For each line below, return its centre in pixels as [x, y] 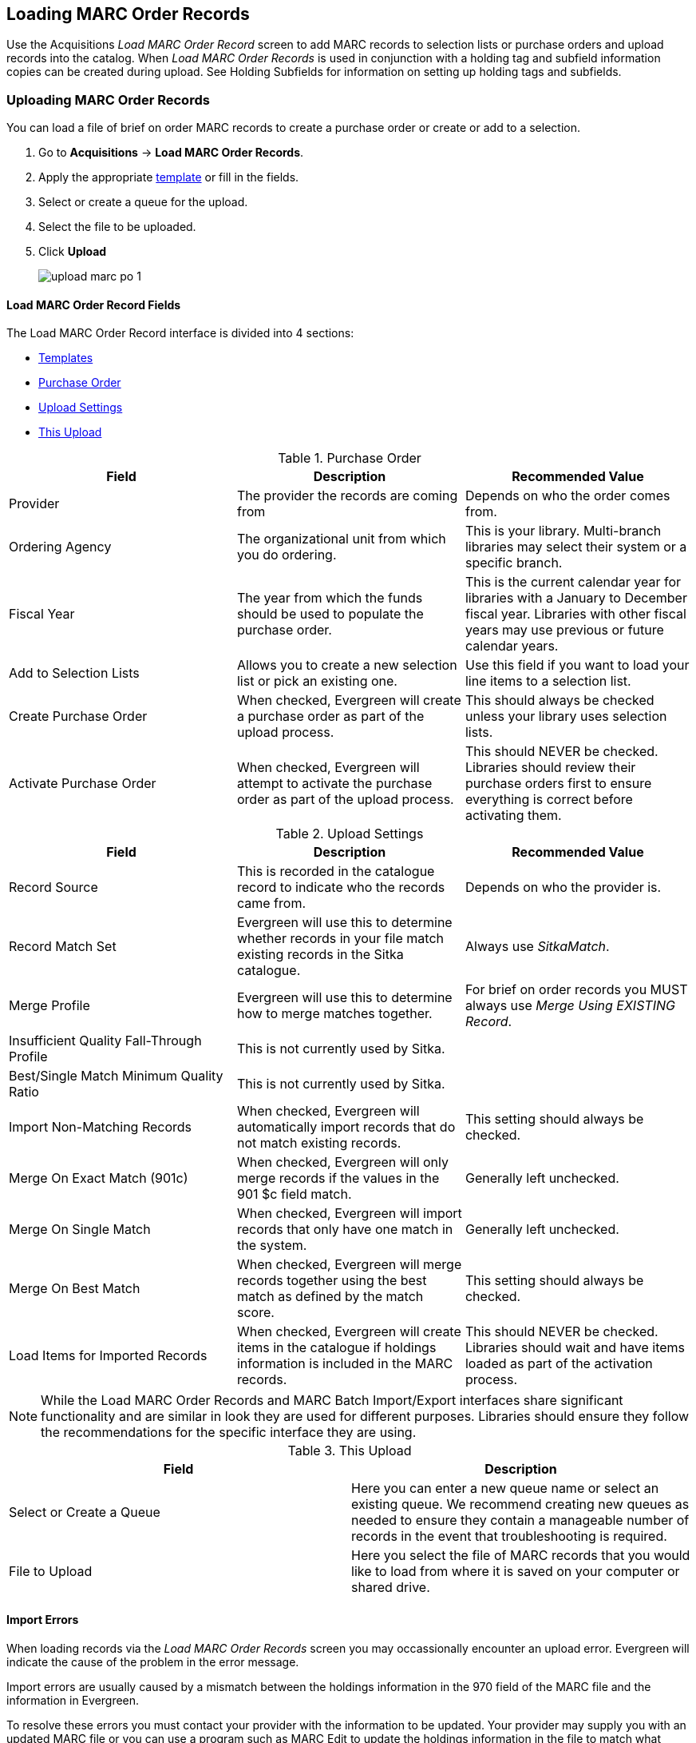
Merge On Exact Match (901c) [99, 1178]
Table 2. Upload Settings [350, 834]
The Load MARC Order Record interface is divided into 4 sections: [180, 333]
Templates [66, 358]
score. [255, 1313]
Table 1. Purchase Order [350, 458]
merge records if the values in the [338, 1178]
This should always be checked [560, 700]
